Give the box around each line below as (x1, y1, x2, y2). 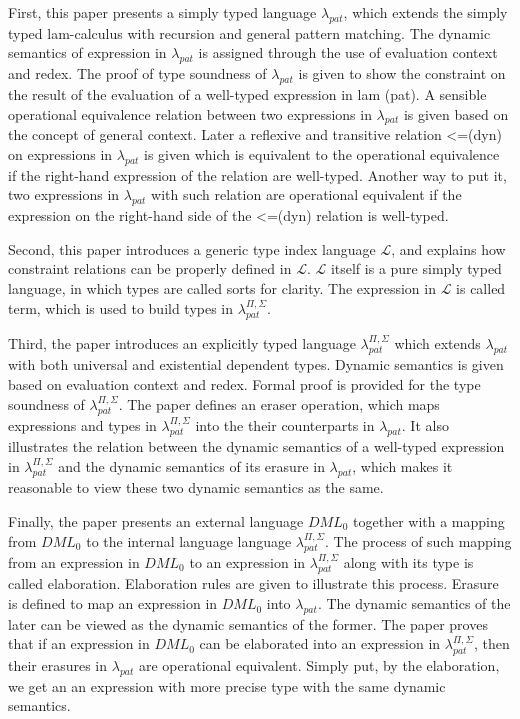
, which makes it (352, 456, 453, 476)
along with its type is (343, 552, 474, 573)
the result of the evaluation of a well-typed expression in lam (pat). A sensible (8, 83, 487, 104)
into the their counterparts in (195, 414, 375, 435)
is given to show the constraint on (298, 63, 506, 84)
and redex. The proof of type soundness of (8, 63, 267, 84)
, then (473, 633, 510, 654)
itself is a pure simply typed (330, 258, 502, 279)
